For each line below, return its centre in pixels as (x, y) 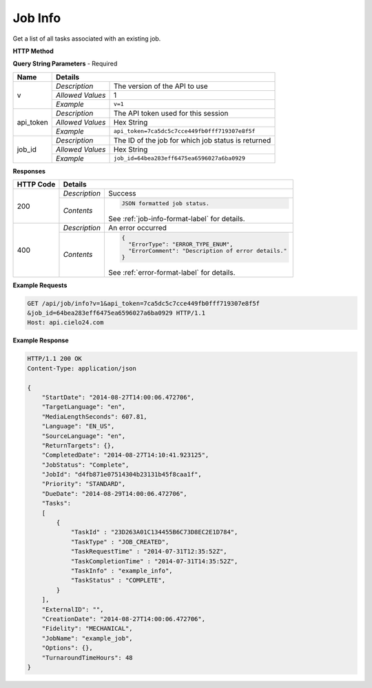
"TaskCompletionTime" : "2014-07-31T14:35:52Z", (154, 561)
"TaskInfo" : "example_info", (122, 571)
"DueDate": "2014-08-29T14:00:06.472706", (114, 493)
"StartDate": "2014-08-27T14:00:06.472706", (118, 397)
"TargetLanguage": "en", (84, 407)
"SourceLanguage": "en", (84, 436)
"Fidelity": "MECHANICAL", (87, 629)
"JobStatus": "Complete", (85, 465)
